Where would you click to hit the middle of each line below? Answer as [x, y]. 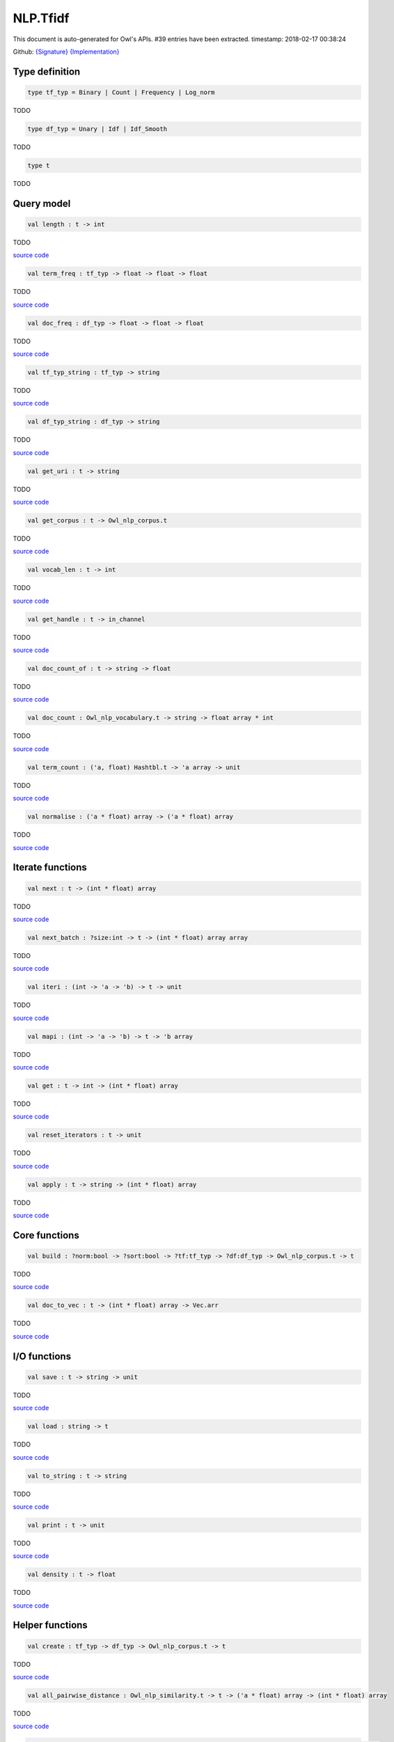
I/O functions [42, 1356]
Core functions [46, 1235]
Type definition [47, 71]
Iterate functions [50, 868]
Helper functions [50, 1625]
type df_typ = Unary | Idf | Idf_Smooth [97, 129]
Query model [42, 203]
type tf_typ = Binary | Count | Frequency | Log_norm [121, 92]
